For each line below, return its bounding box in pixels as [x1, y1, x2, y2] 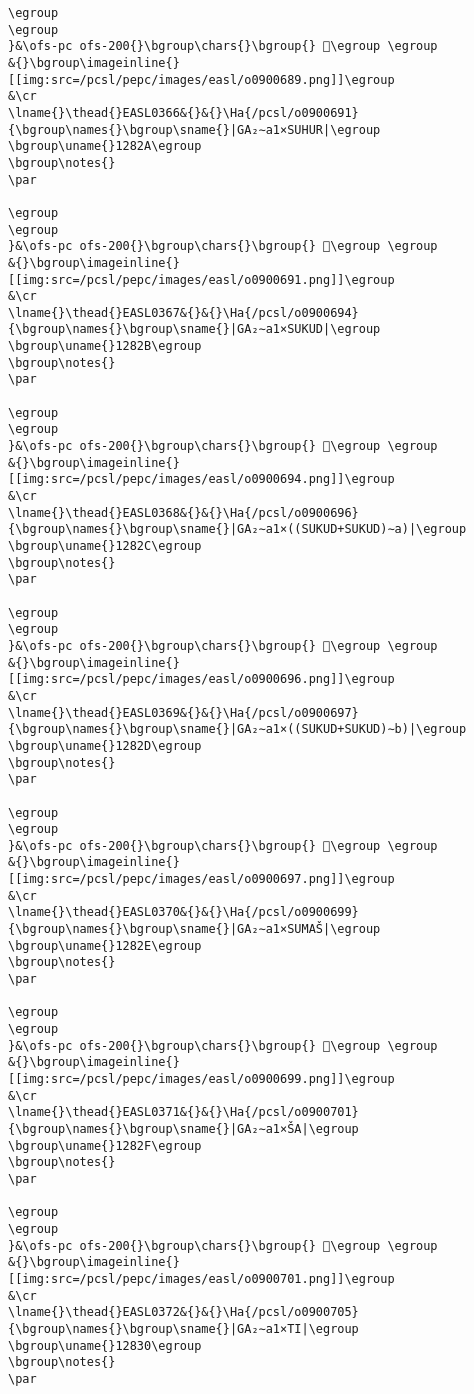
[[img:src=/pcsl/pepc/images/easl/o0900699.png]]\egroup [8, 1072, 395, 1086]
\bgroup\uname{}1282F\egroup [8, 1138, 202, 1153]
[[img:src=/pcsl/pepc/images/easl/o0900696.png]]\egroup [8, 672, 395, 687]
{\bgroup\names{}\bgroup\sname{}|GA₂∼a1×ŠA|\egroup [8, 1121, 359, 1136]
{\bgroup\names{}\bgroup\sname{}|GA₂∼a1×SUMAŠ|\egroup [8, 922, 381, 937]
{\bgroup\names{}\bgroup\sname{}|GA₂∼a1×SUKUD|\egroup [8, 322, 381, 337]
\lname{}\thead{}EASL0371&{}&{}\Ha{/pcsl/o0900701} [8, 1105, 359, 1120]
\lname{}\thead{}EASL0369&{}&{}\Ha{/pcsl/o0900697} [8, 705, 359, 720]
